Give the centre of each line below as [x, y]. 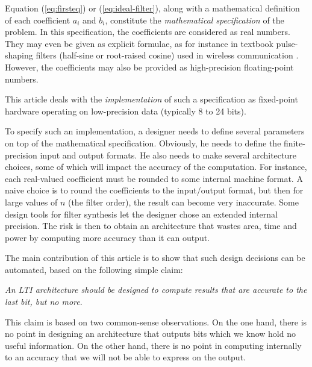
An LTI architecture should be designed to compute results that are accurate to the [156, 290]
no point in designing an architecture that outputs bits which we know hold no [150, 334]
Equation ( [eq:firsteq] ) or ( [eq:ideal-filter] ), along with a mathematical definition [152, 8]
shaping [19, 55]
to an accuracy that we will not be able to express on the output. [125, 357]
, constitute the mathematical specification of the [195, 20]
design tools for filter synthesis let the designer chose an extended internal [141, 214]
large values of [31, 202]
